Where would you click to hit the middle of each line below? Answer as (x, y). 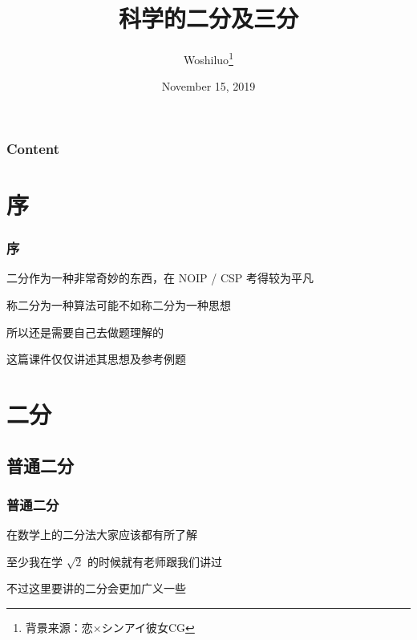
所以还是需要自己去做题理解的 (85, 332)
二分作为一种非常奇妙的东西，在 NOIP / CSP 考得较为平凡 (160, 278)
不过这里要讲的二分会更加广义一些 (96, 588)
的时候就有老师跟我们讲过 (155, 561)
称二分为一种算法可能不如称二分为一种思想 (119, 305)
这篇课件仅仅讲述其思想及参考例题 (96, 359)
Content (33, 148)
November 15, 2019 (208, 86)
